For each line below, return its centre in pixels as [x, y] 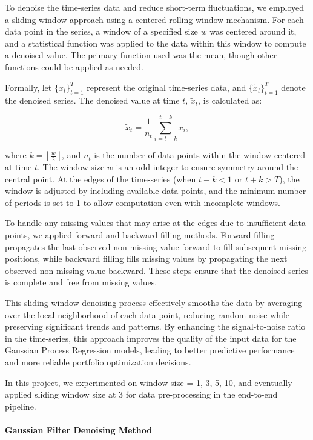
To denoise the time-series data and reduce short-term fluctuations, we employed [154, 7]
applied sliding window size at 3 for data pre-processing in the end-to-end [141, 394]
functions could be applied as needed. [74, 66]
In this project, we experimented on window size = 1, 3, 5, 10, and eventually [149, 382]
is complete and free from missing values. [81, 282]
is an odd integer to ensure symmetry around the [207, 167]
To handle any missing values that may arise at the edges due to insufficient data [156, 223]
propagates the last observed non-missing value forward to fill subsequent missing [156, 246]
